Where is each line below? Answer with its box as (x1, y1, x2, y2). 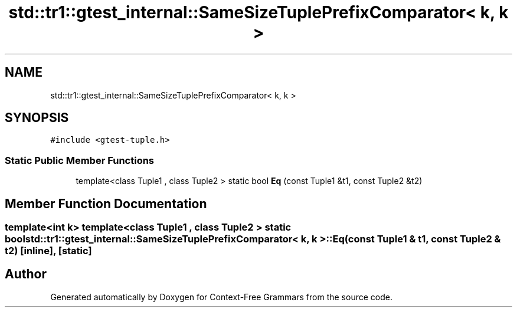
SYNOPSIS (5, 110, 69, 126)
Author (5, 267, 47, 282)
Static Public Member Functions (5, 154, 155, 166)
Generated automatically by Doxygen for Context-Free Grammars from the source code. (50, 291, 392, 302)
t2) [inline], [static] (5, 245, 92, 257)
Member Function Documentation (5, 196, 207, 211)
